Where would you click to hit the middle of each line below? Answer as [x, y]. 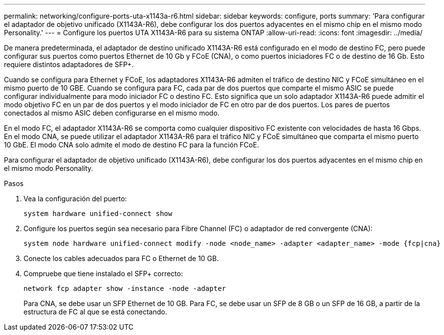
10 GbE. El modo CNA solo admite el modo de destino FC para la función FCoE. [132, 145]
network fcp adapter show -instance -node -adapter [125, 288]
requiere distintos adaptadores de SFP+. [69, 64]
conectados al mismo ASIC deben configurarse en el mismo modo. [112, 113]
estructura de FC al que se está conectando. [95, 312]
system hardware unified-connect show [98, 214]
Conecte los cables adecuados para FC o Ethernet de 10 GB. [121, 258]
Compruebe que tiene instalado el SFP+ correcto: [103, 274]
